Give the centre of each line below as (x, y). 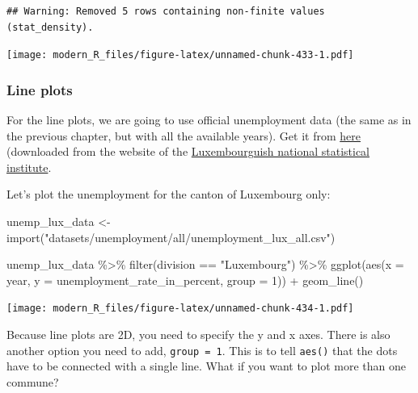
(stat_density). (50, 27)
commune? (33, 381)
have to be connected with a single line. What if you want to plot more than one (206, 366)
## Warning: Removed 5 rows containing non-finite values (166, 11)
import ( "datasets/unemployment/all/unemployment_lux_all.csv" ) (171, 237)
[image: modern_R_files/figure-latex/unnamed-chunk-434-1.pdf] (180, 309)
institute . (29, 167)
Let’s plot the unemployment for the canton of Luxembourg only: (169, 194)
